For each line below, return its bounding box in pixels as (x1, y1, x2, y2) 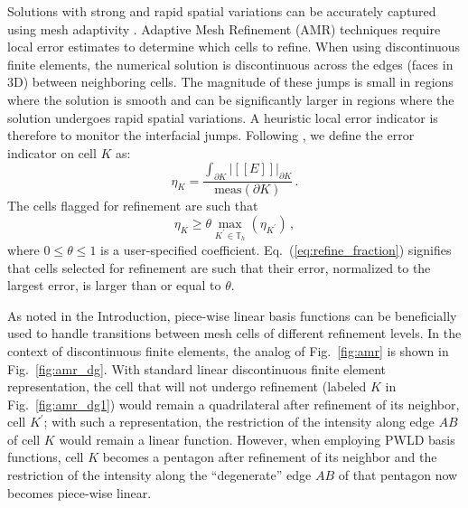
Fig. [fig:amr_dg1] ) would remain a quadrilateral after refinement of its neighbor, (7, 394, 460, 413)
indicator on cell (7, 143, 97, 162)
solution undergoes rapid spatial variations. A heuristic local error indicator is (7, 108, 438, 127)
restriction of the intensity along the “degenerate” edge (7, 466, 312, 484)
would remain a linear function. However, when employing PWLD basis (59, 429, 455, 448)
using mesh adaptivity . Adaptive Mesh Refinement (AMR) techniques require (7, 19, 441, 38)
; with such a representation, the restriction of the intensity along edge (43, 412, 435, 431)
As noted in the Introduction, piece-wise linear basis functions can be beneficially (7, 306, 457, 325)
